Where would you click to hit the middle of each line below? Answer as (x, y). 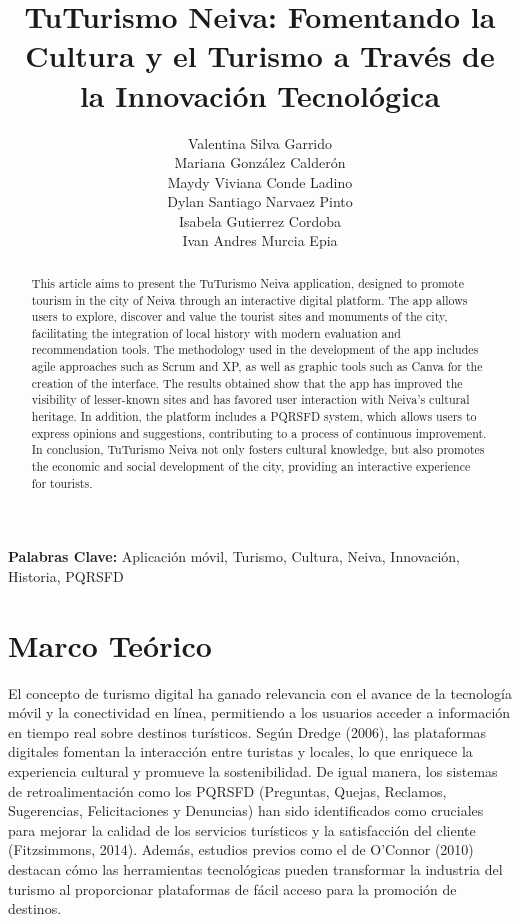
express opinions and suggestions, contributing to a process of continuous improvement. (259, 432)
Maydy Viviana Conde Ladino (260, 181)
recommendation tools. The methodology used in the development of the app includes (255, 349)
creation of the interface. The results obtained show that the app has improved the (247, 382)
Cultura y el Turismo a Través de (260, 55)
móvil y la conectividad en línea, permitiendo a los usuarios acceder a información (259, 712)
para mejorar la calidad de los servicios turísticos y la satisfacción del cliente (242, 829)
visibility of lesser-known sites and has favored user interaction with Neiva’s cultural (250, 399)
